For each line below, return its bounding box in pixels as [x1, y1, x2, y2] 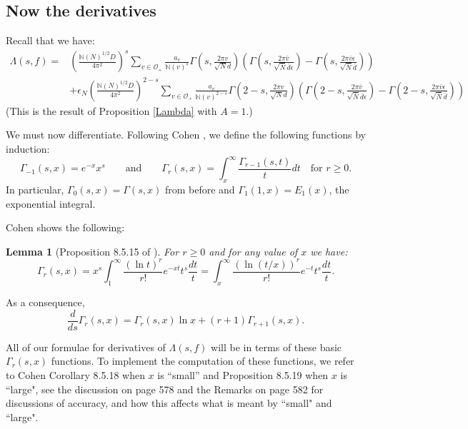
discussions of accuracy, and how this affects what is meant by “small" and [6, 395, 332, 410]
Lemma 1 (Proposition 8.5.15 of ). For [6, 243, 179, 258]
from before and [164, 181, 235, 196]
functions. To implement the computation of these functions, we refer [51, 353, 354, 368]
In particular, [6, 181, 64, 196]
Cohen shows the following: [6, 220, 125, 235]
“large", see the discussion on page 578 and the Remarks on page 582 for [6, 381, 324, 396]
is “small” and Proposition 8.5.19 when [157, 367, 329, 382]
